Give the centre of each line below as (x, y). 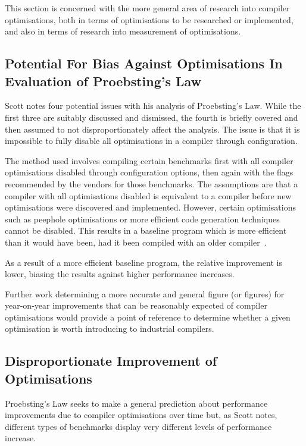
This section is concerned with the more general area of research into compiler (147, 8)
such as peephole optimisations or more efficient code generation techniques (142, 219)
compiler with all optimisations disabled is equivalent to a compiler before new (148, 195)
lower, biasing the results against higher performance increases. (120, 274)
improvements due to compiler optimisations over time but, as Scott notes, (141, 415)
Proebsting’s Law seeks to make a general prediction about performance (136, 403)
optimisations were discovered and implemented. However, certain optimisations (150, 207)
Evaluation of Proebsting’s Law (103, 81)
